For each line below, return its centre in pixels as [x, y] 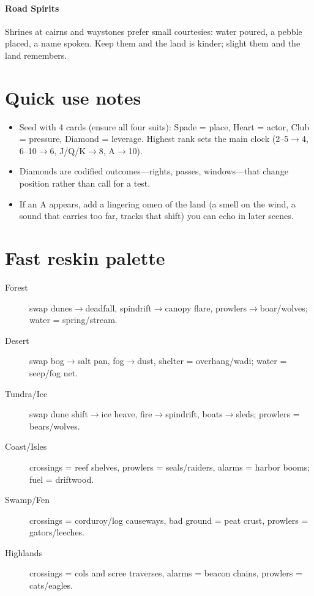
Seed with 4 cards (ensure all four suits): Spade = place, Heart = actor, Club [164, 126]
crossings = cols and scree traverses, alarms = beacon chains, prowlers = [166, 573]
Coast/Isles [26, 446]
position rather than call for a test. [85, 183]
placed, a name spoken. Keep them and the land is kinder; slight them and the [153, 43]
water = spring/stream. [73, 320]
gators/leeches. [57, 532]
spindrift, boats [194, 414]
